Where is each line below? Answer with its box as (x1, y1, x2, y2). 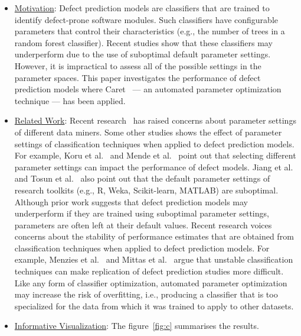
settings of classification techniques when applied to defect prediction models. (14, 137, 295, 150)
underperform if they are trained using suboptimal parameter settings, (14, 207, 269, 219)
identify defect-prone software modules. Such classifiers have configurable (14, 13, 279, 25)
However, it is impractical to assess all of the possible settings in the (14, 59, 261, 72)
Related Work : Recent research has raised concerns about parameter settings (14, 114, 296, 127)
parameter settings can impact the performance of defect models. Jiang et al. (14, 160, 293, 173)
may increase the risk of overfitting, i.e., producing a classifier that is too (14, 288, 278, 301)
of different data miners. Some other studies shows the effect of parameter (14, 125, 282, 138)
